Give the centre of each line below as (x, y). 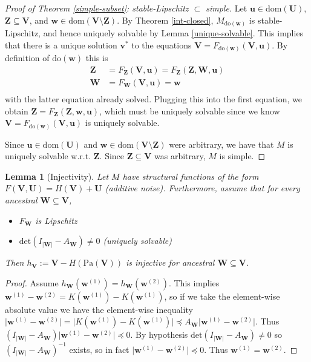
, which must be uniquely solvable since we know (190, 110)
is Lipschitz (56, 220)
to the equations (162, 44)
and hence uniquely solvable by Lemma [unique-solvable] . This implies (173, 33)
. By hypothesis (159, 334)
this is (97, 58)
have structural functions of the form (191, 176)
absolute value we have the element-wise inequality (99, 309)
